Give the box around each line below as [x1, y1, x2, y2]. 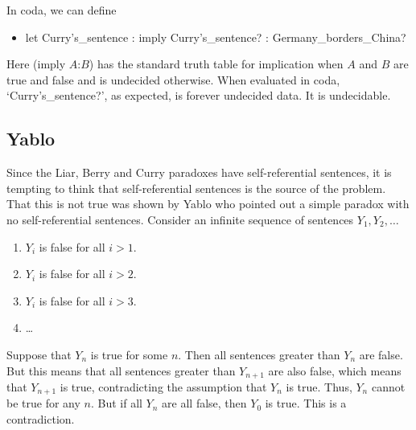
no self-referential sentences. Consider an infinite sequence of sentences [6, 211, 354, 227]
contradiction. [6, 411, 75, 428]
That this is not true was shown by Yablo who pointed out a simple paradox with [6, 195, 410, 212]
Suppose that [6, 346, 72, 362]
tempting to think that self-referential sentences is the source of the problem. [6, 179, 386, 196]
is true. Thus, [286, 378, 352, 395]
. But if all [90, 395, 142, 412]
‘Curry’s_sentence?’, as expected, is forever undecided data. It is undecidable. [6, 87, 391, 104]
